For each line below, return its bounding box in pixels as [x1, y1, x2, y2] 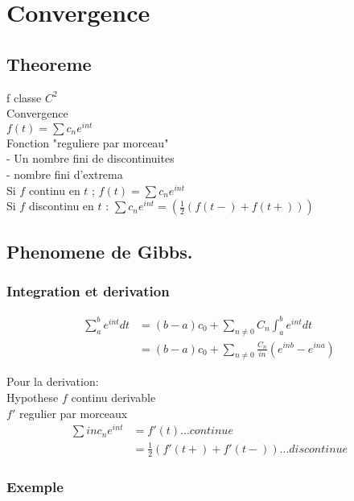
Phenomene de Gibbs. [6, 238, 193, 263]
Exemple [6, 476, 64, 496]
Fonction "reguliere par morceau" [6, 134, 169, 151]
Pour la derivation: [6, 373, 99, 390]
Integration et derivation [6, 280, 170, 300]
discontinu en [28, 197, 94, 214]
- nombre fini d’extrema [6, 166, 123, 183]
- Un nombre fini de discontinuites [6, 150, 175, 167]
